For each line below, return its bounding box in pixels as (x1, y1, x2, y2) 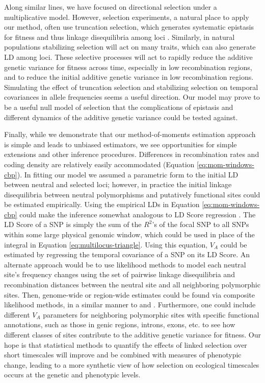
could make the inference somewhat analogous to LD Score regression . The (19, 209, 256, 219)
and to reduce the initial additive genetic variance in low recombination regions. (4, 72, 254, 82)
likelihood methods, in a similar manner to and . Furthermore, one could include (4, 299, 256, 310)
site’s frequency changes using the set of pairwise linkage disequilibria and (4, 269, 235, 280)
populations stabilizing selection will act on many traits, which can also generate (4, 41, 256, 52)
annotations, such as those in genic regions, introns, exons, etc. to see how (4, 319, 235, 330)
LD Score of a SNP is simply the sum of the (4, 219, 142, 230)
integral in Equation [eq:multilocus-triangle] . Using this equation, (4, 239, 208, 250)
